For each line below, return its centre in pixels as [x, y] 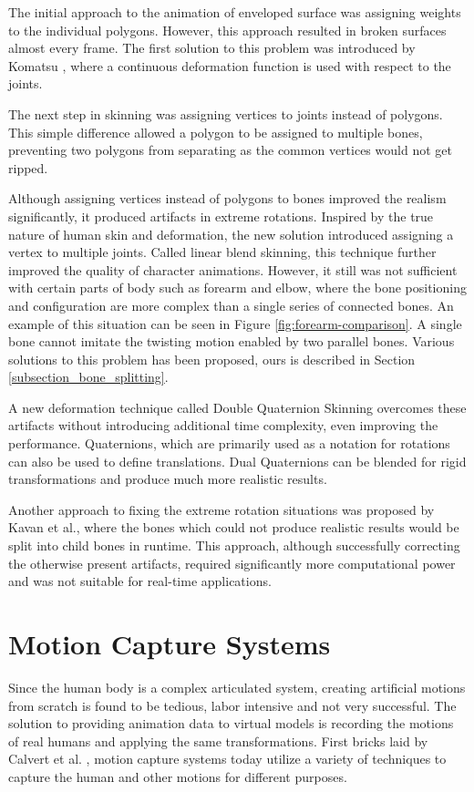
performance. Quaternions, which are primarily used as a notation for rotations [229, 443]
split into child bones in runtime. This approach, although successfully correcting [234, 545]
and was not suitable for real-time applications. [140, 581]
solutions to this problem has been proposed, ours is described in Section [212, 359]
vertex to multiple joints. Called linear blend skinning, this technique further [222, 252]
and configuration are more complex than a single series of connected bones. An [231, 305]
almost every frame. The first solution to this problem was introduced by [212, 48]
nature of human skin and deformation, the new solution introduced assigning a [231, 234]
